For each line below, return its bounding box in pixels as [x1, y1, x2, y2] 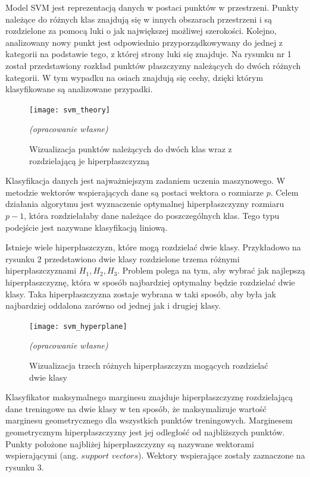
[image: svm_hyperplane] [29, 322, 127, 331]
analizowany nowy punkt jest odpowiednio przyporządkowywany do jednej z [5, 36, 283, 48]
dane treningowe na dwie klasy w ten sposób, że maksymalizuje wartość [5, 402, 267, 415]
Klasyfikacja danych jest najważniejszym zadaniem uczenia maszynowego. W [5, 174, 286, 187]
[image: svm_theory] [29, 105, 111, 114]
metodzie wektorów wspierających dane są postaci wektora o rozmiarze [5, 186, 264, 198]
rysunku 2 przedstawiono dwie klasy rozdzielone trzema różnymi [5, 252, 240, 265]
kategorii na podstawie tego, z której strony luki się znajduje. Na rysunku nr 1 [5, 48, 292, 60]
